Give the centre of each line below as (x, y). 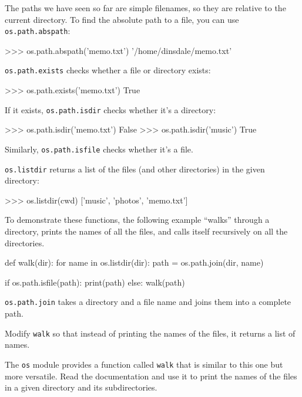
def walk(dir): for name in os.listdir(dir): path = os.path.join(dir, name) (134, 262)
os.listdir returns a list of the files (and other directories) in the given (135, 169)
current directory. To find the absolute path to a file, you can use (122, 19)
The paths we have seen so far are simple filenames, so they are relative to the (145, 8)
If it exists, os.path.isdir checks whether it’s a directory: (110, 109)
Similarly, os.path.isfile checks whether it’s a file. (99, 149)
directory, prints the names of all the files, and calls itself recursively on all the (146, 231)
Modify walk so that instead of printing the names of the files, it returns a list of (150, 333)
